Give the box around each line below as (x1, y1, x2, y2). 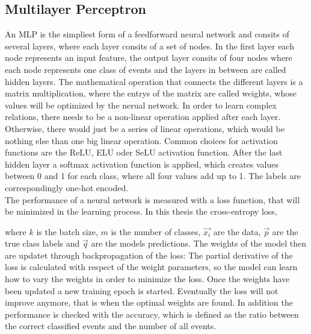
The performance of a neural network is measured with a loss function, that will (5, 193, 300, 206)
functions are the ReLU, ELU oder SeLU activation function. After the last (5, 146, 283, 159)
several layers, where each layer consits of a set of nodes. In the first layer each (5, 39, 294, 52)
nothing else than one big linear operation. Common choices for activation (5, 134, 278, 147)
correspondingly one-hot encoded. (5, 181, 129, 194)
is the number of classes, (111, 225, 201, 238)
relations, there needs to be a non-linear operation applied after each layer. (5, 110, 281, 123)
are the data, (213, 225, 261, 238)
